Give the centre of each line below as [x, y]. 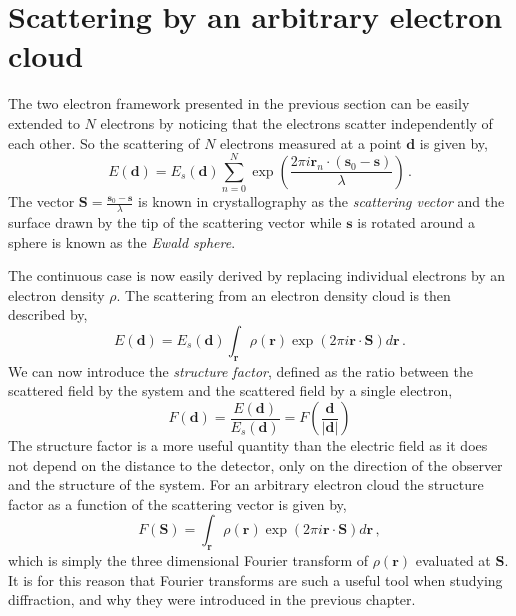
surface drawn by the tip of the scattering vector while [175, 222]
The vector [41, 201]
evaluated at [453, 560]
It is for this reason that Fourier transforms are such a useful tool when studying [255, 579]
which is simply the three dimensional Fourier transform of [188, 560]
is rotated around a [416, 222]
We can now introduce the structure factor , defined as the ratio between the [241, 370]
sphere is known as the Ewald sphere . [122, 241]
